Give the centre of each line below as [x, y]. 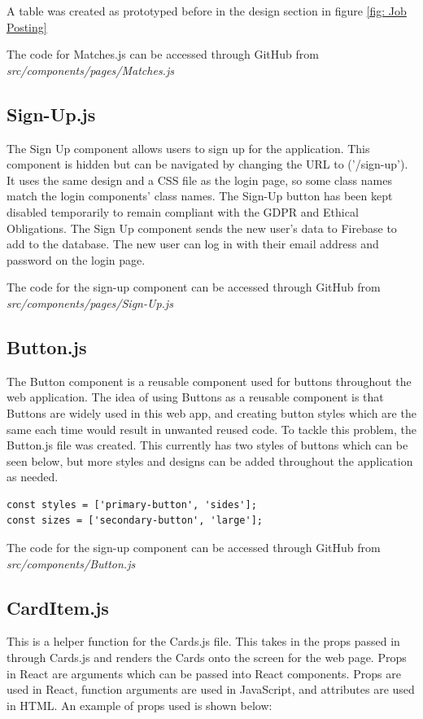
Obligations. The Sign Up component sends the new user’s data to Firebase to [202, 228]
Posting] [27, 26]
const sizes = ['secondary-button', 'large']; [135, 521]
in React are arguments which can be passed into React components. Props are [204, 673]
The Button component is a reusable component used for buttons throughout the [209, 381]
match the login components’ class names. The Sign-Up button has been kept [200, 196]
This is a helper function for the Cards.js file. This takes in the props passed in [203, 641]
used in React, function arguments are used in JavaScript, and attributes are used [211, 689]
